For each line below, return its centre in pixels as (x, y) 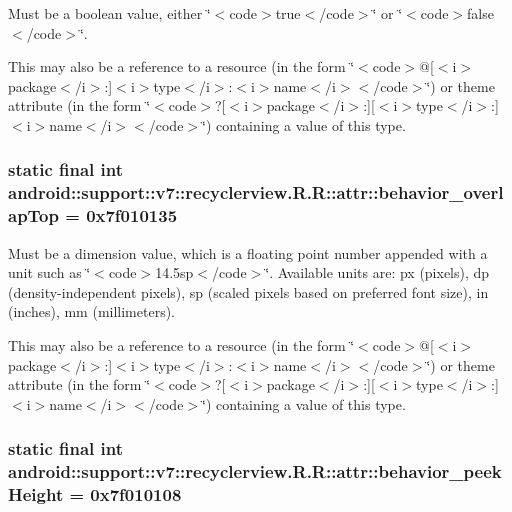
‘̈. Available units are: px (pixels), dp (377, 272)
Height (36, 494)
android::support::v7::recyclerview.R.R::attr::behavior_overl (256, 192)
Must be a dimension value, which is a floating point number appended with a (248, 252)
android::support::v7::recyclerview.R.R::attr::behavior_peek (255, 471)
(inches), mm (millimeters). (92, 311)
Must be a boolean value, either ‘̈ (109, 13)
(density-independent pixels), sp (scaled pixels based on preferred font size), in (248, 291)
